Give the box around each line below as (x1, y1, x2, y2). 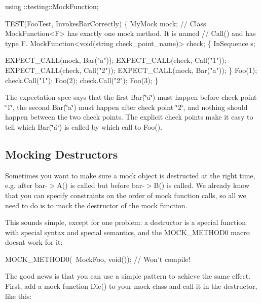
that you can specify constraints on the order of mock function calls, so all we (5, 190, 246, 200)
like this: (5, 290, 32, 301)
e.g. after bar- (5, 180, 48, 191)
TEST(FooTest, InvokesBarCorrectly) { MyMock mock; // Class (5, 18, 206, 28)
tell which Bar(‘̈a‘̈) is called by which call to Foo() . (5, 121, 163, 132)
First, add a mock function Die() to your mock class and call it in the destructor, (5, 281, 257, 291)
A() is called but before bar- (57, 180, 144, 191)
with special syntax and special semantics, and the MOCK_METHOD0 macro (5, 226, 250, 237)
